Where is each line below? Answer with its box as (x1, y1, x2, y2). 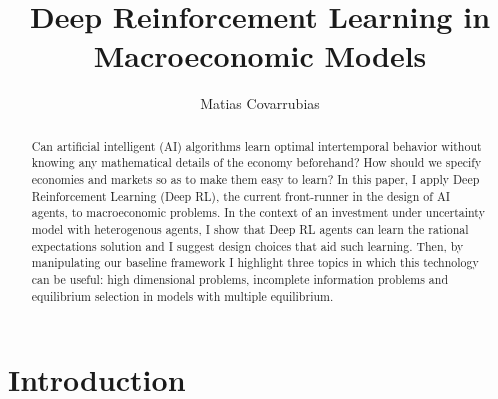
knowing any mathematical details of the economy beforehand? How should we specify (31, 154, 482, 171)
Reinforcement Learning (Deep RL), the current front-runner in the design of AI (31, 187, 451, 204)
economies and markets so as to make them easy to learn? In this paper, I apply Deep (31, 171, 480, 188)
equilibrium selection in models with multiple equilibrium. (31, 287, 334, 304)
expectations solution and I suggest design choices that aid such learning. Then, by (31, 237, 464, 254)
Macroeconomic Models (93, 35, 427, 76)
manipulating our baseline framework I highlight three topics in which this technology (31, 254, 479, 271)
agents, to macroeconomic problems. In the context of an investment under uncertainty (31, 204, 485, 221)
